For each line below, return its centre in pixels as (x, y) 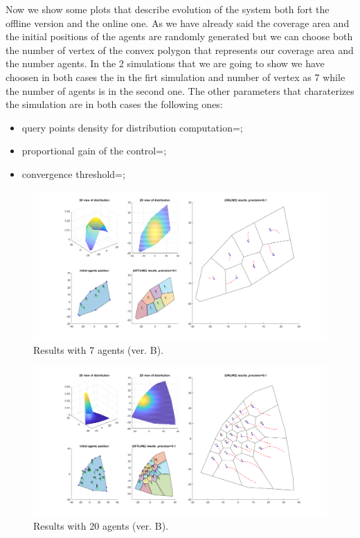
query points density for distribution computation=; (132, 127)
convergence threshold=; (73, 173)
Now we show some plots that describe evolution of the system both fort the (168, 9)
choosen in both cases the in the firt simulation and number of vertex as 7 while (175, 77)
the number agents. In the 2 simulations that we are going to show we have (165, 63)
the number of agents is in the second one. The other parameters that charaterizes (180, 90)
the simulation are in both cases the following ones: (114, 104)
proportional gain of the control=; (94, 151)
